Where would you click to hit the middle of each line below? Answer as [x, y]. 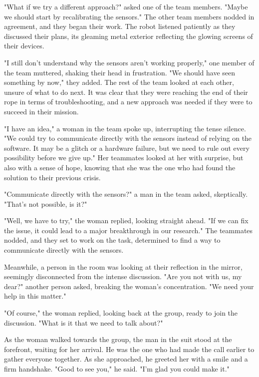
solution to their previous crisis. [52, 177]
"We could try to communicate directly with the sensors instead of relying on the [128, 138]
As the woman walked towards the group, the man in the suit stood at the [118, 339]
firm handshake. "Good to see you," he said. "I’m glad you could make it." [117, 369]
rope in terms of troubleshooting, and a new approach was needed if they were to [128, 102]
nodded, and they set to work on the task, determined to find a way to [112, 240]
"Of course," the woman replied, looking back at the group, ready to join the [121, 313]
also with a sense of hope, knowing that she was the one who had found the [120, 167]
